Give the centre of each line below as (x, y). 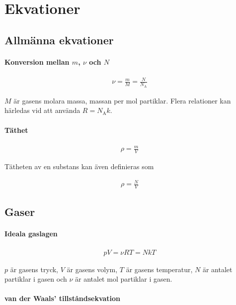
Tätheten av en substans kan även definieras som (79, 166)
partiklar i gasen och (36, 279)
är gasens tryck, (34, 269)
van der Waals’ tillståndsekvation (63, 298)
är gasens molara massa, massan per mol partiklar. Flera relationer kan (122, 100)
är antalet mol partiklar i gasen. (124, 279)
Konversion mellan (37, 61)
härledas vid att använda (42, 110)
